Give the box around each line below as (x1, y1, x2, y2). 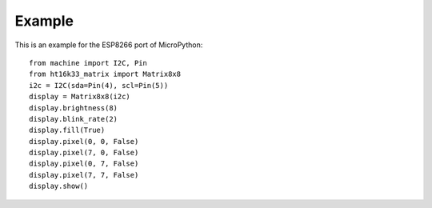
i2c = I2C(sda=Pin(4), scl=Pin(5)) (29, 81, 169, 90)
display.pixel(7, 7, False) (29, 170, 139, 179)
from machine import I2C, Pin (29, 58, 148, 67)
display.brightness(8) (29, 103, 118, 112)
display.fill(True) (29, 126, 106, 135)
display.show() (29, 182, 89, 191)
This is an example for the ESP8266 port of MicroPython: (14, 40, 203, 50)
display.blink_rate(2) (29, 114, 118, 123)
